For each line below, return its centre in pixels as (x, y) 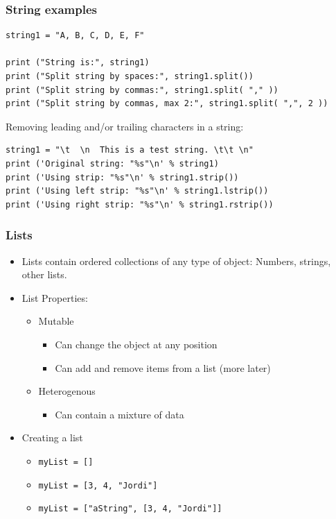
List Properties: (55, 297)
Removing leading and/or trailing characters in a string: (125, 126)
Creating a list (52, 437)
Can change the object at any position (136, 344)
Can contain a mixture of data (120, 414)
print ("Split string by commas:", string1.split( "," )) (142, 90)
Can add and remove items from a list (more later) (163, 367)
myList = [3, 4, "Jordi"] (98, 485)
